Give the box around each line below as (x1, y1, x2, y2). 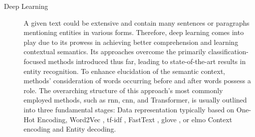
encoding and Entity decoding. (24, 124, 116, 134)
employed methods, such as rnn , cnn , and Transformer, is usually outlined (24, 95, 247, 105)
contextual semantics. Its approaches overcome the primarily (24, 46, 206, 57)
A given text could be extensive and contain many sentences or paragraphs (24, 17, 250, 28)
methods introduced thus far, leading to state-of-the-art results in (48, 56, 246, 66)
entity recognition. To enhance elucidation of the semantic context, (24, 66, 225, 76)
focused (24, 56, 46, 66)
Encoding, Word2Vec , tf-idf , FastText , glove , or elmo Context (37, 114, 232, 124)
